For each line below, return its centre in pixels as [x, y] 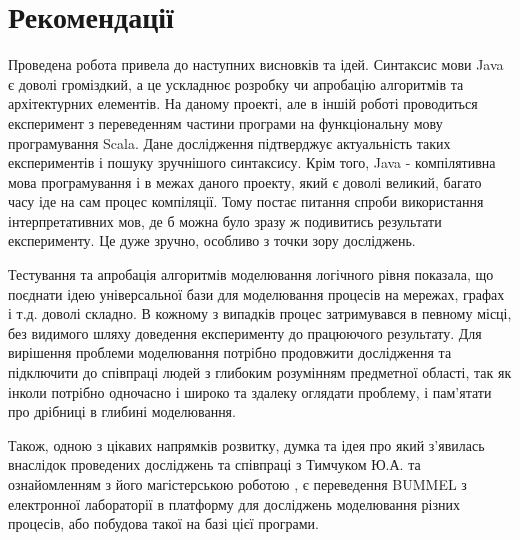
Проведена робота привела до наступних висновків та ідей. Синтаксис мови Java [256, 64]
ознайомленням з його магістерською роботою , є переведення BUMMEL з [237, 484]
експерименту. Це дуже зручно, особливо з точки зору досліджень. [212, 240]
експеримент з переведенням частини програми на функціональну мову [225, 122]
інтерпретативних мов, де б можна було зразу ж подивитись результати [225, 220]
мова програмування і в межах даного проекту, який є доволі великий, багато [245, 181]
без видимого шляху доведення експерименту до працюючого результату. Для [245, 332]
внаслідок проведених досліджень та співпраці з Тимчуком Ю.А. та [214, 464]
